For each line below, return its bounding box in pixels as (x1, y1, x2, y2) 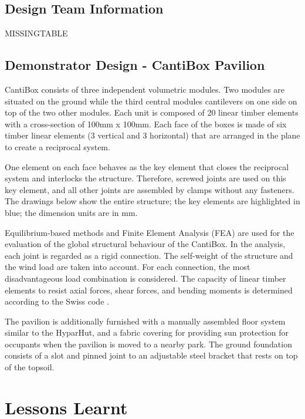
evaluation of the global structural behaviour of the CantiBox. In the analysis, (5, 238, 286, 250)
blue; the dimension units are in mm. (5, 206, 138, 218)
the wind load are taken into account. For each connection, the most (5, 261, 250, 273)
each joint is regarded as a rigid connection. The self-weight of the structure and (5, 249, 293, 261)
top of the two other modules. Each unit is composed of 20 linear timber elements (5, 106, 299, 119)
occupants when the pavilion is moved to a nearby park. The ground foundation (5, 337, 292, 350)
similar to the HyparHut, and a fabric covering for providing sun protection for (5, 326, 289, 339)
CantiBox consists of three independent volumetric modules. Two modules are (5, 83, 285, 95)
